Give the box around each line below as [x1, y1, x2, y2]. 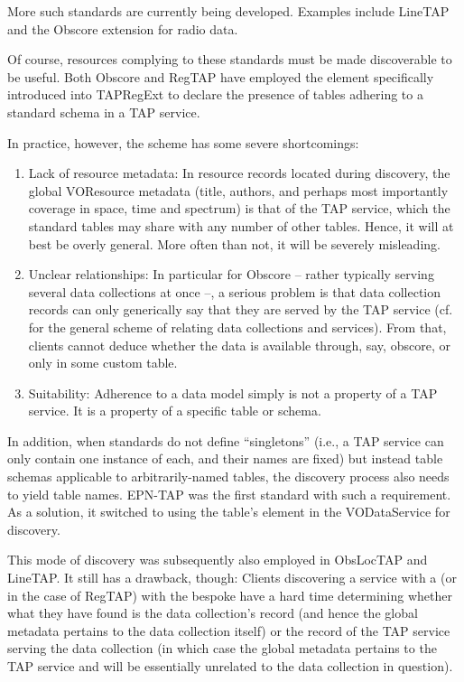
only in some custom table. [28, 353, 178, 372]
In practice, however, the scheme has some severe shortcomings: [7, 133, 359, 152]
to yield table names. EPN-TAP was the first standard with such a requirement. [7, 484, 451, 503]
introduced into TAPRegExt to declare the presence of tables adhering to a [7, 85, 423, 104]
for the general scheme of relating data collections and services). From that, [28, 317, 447, 336]
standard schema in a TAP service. [7, 102, 200, 121]
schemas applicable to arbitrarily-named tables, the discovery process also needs [7, 467, 450, 486]
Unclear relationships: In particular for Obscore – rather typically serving [28, 265, 434, 284]
